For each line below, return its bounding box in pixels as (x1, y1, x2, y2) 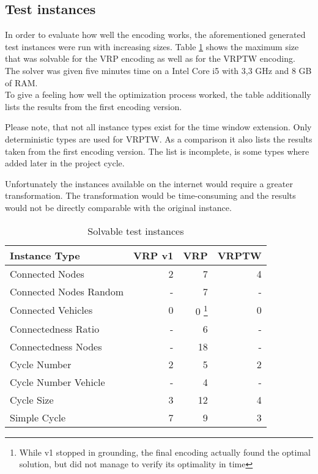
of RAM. (5, 76, 38, 89)
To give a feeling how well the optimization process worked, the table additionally (5, 88, 311, 101)
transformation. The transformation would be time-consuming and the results (5, 189, 296, 202)
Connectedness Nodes (10, 339, 102, 354)
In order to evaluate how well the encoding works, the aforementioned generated (5, 28, 306, 41)
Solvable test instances (87, 223, 184, 238)
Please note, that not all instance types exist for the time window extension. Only (5, 120, 312, 133)
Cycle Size (10, 392, 54, 407)
